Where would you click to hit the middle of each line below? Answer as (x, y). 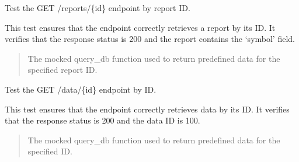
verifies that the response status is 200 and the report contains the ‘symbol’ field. (150, 39)
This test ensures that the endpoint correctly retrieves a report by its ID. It (140, 27)
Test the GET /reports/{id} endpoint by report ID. (98, 8)
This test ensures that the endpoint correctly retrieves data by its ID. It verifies (147, 109)
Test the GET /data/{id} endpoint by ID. (81, 89)
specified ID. (50, 151)
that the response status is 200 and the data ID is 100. (102, 120)
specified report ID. (62, 70)
